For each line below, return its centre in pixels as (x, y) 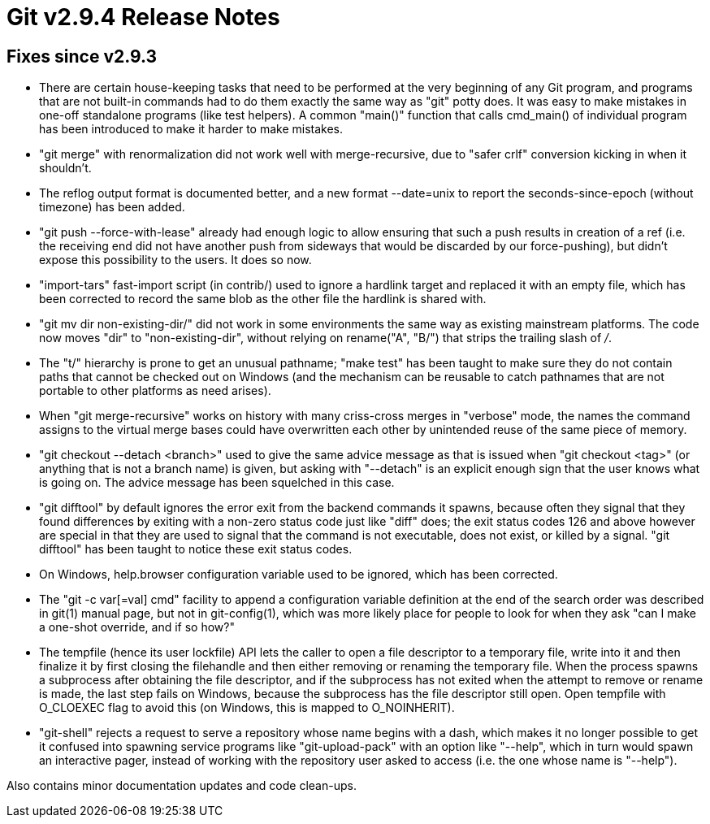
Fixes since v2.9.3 (82, 56)
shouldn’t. (65, 168)
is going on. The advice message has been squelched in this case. (217, 483)
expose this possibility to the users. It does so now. (175, 260)
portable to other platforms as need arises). (155, 391)
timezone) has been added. (112, 207)
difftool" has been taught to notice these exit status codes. (196, 549)
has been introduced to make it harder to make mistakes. (191, 129)
